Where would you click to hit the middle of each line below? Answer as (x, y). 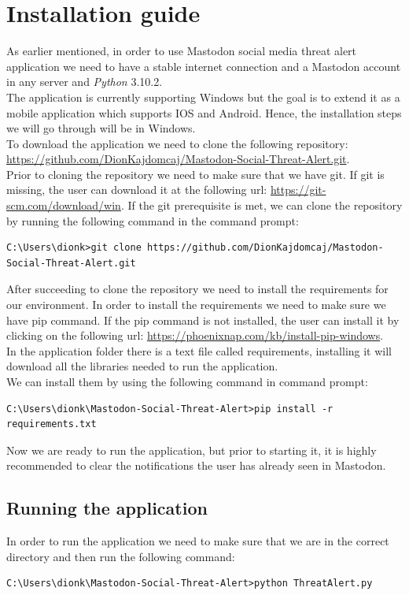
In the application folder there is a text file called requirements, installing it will (199, 350)
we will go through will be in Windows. (101, 128)
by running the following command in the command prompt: (153, 220)
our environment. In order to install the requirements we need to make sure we (196, 305)
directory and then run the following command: (121, 556)
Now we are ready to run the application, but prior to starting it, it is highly (192, 450)
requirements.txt (52, 424)
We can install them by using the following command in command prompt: (187, 381)
